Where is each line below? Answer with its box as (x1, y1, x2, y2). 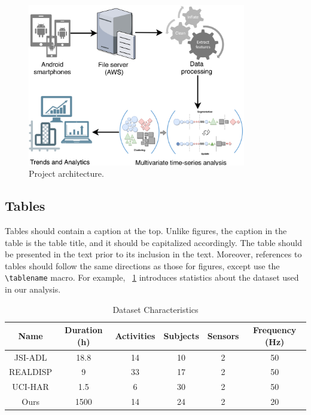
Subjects (163, 329, 199, 342)
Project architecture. (29, 167, 104, 180)
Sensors (207, 329, 239, 342)
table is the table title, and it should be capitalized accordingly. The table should (5, 236, 302, 248)
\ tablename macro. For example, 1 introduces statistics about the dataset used (5, 271, 299, 284)
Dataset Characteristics (112, 303, 199, 315)
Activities (115, 329, 155, 342)
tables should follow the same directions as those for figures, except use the (5, 259, 280, 272)
